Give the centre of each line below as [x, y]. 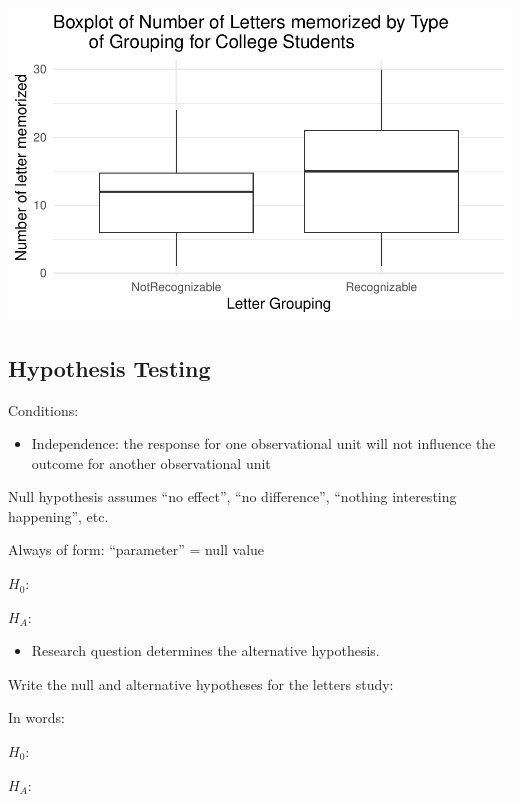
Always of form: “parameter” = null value [136, 549]
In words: [36, 717]
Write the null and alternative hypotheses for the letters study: [201, 683]
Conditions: [43, 409]
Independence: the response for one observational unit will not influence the [263, 443]
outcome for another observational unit [151, 462]
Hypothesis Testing [109, 367]
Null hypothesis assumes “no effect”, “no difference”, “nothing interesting [232, 496]
